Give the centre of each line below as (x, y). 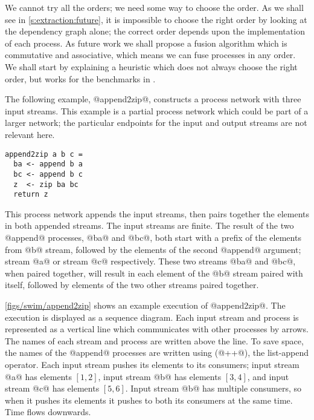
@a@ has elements (38, 376)
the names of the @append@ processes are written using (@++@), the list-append (157, 353)
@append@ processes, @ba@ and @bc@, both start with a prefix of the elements (153, 237)
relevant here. (30, 134)
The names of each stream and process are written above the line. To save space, (154, 340)
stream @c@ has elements (52, 388)
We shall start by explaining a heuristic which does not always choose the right (151, 66)
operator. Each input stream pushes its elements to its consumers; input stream (152, 364)
